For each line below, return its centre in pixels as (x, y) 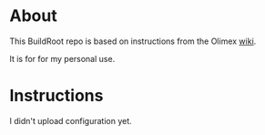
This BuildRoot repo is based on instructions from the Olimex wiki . (133, 41)
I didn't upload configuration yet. (71, 120)
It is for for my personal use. (62, 58)
